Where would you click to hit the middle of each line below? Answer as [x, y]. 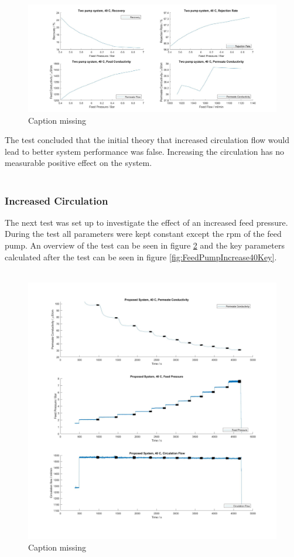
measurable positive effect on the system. [78, 163]
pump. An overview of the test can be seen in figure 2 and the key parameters [145, 245]
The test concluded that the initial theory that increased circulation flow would [147, 140]
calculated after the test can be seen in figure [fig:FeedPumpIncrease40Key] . [141, 257]
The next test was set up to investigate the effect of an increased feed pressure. [146, 222]
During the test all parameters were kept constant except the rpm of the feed [143, 234]
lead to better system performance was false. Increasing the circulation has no [145, 151]
